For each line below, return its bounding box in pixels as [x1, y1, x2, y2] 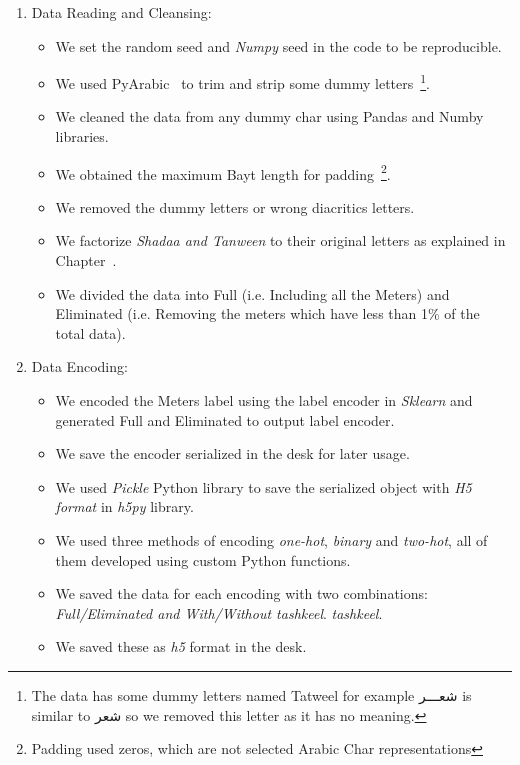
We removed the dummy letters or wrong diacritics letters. [55, 196, 415, 217]
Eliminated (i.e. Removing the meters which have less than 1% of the [55, 303, 480, 324]
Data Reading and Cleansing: [31, 2, 212, 22]
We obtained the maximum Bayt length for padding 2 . [55, 160, 391, 184]
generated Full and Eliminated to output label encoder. [55, 409, 395, 430]
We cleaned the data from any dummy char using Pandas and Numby [55, 106, 484, 127]
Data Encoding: [31, 356, 128, 377]
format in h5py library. [55, 496, 194, 517]
